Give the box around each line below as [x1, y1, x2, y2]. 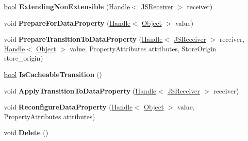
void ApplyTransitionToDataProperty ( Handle [4, 85, 157, 95]
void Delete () [4, 127, 49, 138]
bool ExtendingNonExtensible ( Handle [4, 1, 130, 11]
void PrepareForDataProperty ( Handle [4, 17, 131, 28]
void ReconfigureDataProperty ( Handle [4, 102, 132, 112]
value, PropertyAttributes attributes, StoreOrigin [69, 43, 216, 53]
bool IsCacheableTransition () [4, 69, 102, 79]
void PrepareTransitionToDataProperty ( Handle [4, 34, 163, 44]
